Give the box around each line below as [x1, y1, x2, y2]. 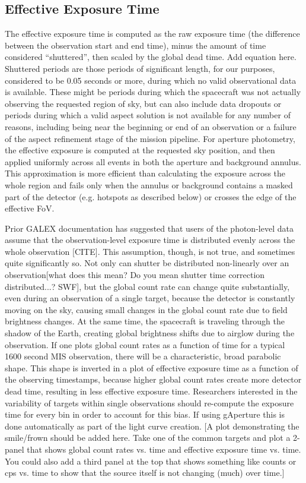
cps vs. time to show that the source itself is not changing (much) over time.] [5, 466, 285, 479]
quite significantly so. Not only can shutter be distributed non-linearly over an [5, 257, 289, 269]
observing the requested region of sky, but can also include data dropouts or [5, 97, 282, 109]
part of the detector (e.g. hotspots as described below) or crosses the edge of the [5, 190, 297, 203]
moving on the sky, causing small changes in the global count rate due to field [5, 303, 288, 315]
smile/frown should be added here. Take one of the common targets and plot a [5, 431, 291, 444]
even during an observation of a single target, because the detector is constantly [5, 292, 295, 304]
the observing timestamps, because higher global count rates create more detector [5, 373, 302, 386]
